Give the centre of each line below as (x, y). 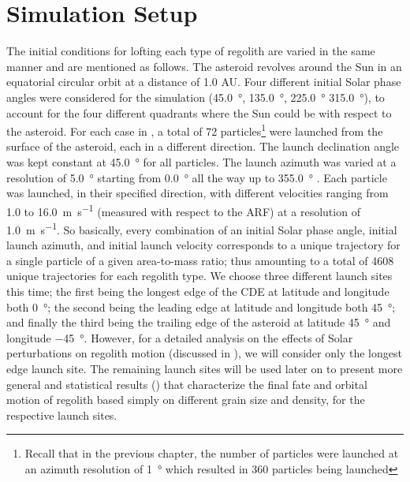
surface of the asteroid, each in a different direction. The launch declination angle (203, 146)
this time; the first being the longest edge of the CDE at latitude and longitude (198, 291)
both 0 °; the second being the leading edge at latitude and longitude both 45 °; (201, 306)
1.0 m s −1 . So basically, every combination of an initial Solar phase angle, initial (202, 228)
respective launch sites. (62, 415)
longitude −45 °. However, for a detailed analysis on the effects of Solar (180, 337)
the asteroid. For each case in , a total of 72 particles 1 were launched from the (195, 130)
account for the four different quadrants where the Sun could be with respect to (199, 112)
